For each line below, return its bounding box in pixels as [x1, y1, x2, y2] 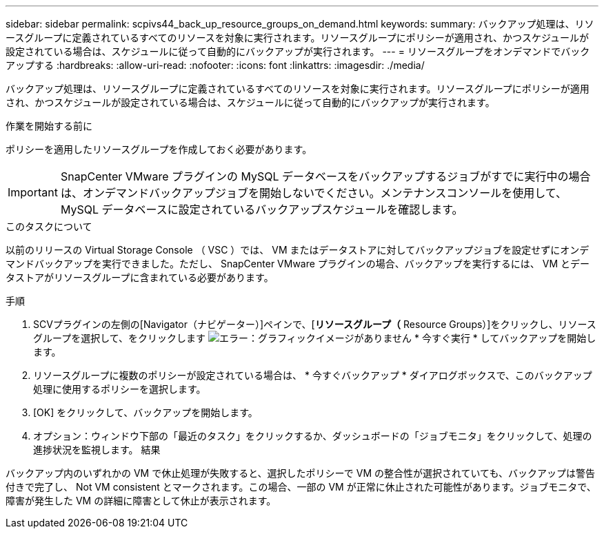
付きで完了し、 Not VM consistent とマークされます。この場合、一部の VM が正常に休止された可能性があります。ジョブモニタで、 [6, 481, 596, 493]
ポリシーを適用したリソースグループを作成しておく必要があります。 [6, 143, 312, 155]
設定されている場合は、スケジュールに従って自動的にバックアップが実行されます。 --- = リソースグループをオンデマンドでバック [6, 45, 590, 57]
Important [8, 185, 58, 199]
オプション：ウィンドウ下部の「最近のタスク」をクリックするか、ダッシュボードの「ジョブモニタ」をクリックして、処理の [33, 430, 592, 442]
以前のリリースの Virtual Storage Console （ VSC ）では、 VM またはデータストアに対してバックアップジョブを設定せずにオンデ [6, 244, 590, 256]
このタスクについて [6, 220, 92, 232]
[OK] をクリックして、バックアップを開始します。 [33, 407, 258, 418]
